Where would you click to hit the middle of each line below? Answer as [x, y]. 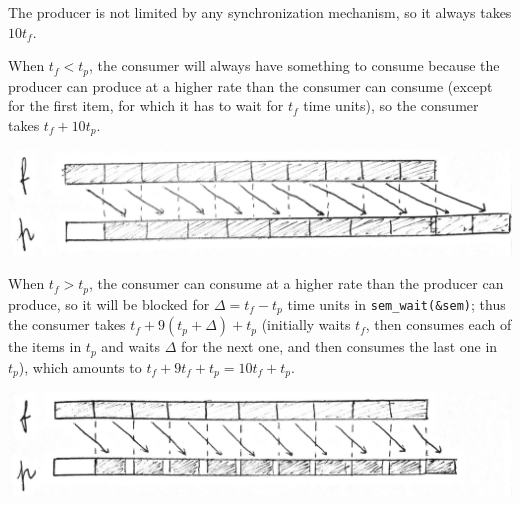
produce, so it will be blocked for [109, 303]
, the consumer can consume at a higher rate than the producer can [296, 283]
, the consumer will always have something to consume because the [294, 65]
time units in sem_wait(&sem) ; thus [396, 303]
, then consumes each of [438, 324]
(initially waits [306, 324]
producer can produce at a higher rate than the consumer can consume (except [250, 85]
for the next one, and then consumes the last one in [339, 346]
